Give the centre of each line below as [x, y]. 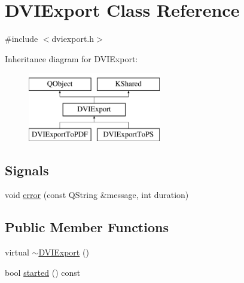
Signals [27, 170]
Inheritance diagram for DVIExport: [71, 58]
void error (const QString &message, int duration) [97, 195]
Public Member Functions [87, 227]
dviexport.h [73, 39]
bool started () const [43, 272]
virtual [17, 252]
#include [22, 39]
